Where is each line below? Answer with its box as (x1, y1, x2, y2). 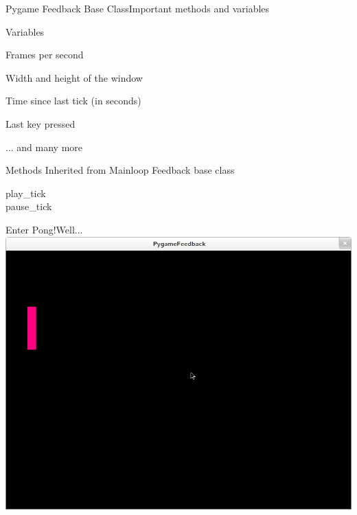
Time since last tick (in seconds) (5, 93, 141, 108)
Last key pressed (5, 116, 76, 130)
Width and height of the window (5, 70, 143, 84)
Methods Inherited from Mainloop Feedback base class (5, 163, 235, 177)
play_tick (5, 185, 46, 200)
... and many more (5, 139, 83, 154)
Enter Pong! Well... (5, 222, 83, 236)
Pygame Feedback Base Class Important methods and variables (5, 1, 270, 15)
